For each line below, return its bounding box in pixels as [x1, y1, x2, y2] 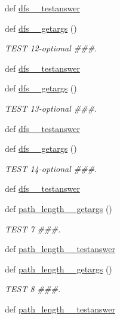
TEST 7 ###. [5, 222, 61, 235]
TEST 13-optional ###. [5, 102, 97, 114]
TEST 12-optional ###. [5, 42, 97, 54]
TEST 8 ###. [5, 283, 61, 295]
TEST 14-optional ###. [5, 162, 97, 174]
